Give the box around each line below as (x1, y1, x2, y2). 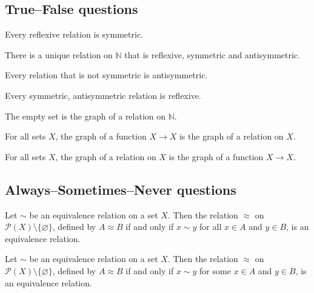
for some (199, 264, 231, 277)
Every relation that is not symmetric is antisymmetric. (5, 69, 208, 81)
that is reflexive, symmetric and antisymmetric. (124, 48, 300, 61)
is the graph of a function (169, 150, 264, 163)
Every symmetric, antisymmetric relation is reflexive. (5, 89, 201, 101)
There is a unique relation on (5, 48, 113, 61)
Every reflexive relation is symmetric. (5, 28, 143, 41)
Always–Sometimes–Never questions (5, 180, 236, 198)
